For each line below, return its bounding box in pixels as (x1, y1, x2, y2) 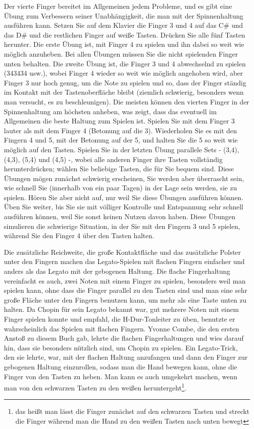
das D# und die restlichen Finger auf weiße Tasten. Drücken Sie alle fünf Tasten (4, 29, 245, 40)
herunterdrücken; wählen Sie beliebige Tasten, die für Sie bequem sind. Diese (4, 163, 234, 174)
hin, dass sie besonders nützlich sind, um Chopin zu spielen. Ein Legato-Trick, (4, 342, 238, 352)
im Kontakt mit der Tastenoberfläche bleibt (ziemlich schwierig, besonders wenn (4, 87, 244, 97)
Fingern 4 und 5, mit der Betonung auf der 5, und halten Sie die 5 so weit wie (4, 135, 238, 145)
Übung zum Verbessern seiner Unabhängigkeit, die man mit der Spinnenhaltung (4, 10, 244, 20)
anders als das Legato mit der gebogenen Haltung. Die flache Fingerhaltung (4, 266, 231, 276)
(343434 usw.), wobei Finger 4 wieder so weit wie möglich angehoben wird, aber (4, 68, 243, 78)
